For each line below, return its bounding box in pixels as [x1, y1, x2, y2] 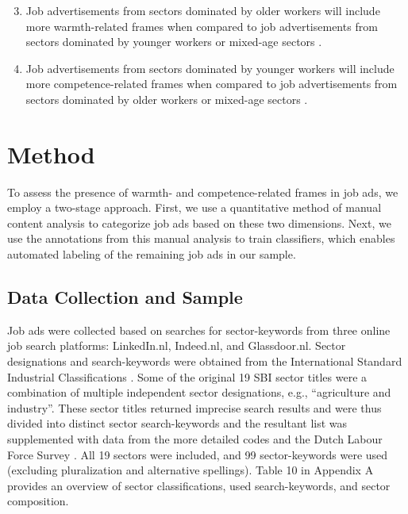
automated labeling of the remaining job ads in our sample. [7, 246, 296, 263]
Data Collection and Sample [7, 285, 243, 309]
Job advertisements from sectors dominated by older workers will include [25, 2, 380, 18]
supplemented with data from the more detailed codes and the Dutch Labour [7, 431, 383, 447]
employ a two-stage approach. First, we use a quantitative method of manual [7, 199, 382, 216]
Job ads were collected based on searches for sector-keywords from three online [7, 321, 391, 338]
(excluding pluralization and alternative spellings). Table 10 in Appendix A [7, 462, 374, 478]
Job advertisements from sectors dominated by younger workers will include [25, 59, 395, 76]
